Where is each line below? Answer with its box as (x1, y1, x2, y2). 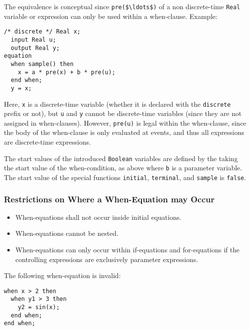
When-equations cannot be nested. (15, 228, 119, 238)
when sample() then (11, 60, 74, 67)
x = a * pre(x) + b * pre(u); (18, 68, 116, 76)
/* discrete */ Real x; (4, 28, 81, 35)
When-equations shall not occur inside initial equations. (15, 212, 181, 222)
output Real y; (11, 44, 60, 51)
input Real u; (11, 36, 56, 43)
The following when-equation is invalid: (4, 270, 121, 280)
